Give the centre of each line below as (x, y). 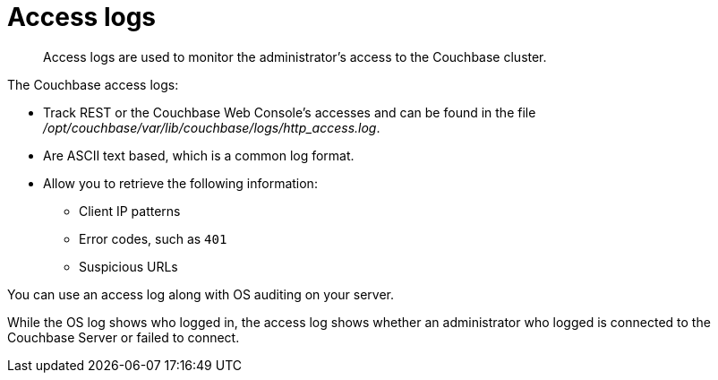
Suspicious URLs (128, 266)
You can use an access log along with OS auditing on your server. (201, 294)
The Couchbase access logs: (93, 84)
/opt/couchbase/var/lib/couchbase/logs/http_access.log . (212, 127)
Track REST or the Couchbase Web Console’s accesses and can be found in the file (290, 112)
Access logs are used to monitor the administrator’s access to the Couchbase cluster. (295, 56)
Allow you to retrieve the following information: (180, 183)
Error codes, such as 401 (153, 238)
